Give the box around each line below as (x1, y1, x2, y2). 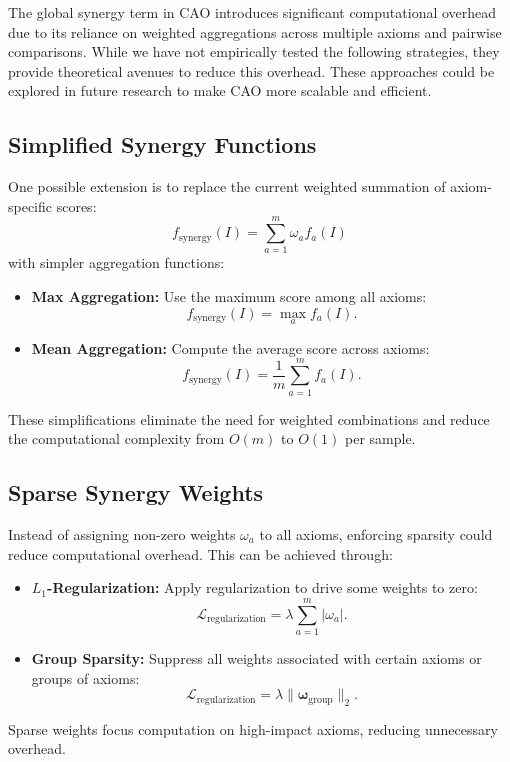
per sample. (344, 428, 416, 449)
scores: (56, 195, 97, 216)
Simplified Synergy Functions (8, 129, 317, 160)
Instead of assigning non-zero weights (8, 524, 236, 544)
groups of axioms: (31, 667, 140, 688)
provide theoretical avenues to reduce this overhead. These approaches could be (8, 60, 495, 81)
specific (8, 195, 53, 216)
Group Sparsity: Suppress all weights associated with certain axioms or (31, 647, 482, 668)
